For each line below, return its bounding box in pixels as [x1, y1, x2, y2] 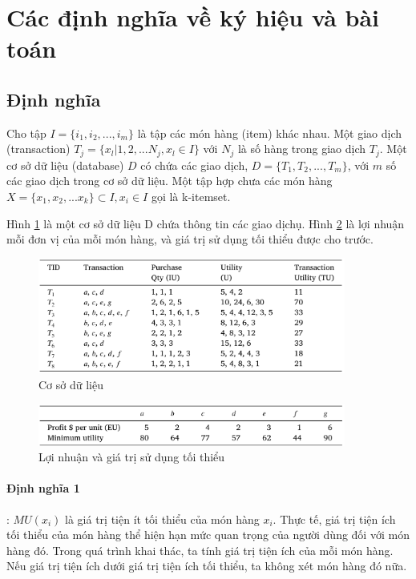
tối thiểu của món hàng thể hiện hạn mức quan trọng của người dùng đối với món [6, 526, 410, 543]
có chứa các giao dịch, [140, 156, 248, 173]
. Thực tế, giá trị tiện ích [273, 510, 396, 527]
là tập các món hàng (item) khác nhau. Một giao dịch [137, 124, 402, 141]
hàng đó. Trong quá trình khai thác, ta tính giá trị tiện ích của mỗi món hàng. [6, 541, 394, 558]
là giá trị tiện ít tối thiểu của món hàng [65, 510, 260, 527]
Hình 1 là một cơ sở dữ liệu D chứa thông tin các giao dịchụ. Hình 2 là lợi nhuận [6, 215, 405, 231]
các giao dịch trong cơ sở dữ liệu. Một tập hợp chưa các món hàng [6, 172, 333, 189]
